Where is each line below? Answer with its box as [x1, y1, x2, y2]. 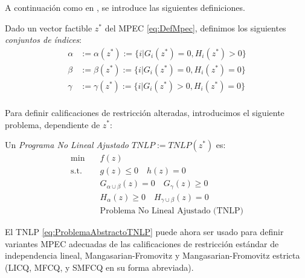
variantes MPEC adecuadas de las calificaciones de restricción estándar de [5, 237, 279, 250]
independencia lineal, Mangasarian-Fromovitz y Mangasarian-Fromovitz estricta [5, 249, 300, 262]
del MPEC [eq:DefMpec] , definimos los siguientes [104, 21, 286, 34]
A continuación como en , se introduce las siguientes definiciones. [5, 1, 245, 13]
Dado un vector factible [5, 21, 92, 34]
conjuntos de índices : [5, 33, 82, 46]
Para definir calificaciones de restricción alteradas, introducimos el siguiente [5, 106, 284, 118]
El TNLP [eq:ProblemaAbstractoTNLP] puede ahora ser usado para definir [5, 225, 284, 238]
